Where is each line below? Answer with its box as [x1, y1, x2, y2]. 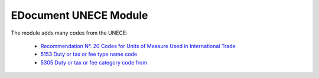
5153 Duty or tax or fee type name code [40, 50, 138, 58]
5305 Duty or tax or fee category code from [40, 59, 148, 66]
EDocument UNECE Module [11, 9, 148, 22]
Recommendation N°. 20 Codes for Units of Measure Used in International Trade [40, 42, 236, 49]
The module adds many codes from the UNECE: [11, 29, 128, 36]
